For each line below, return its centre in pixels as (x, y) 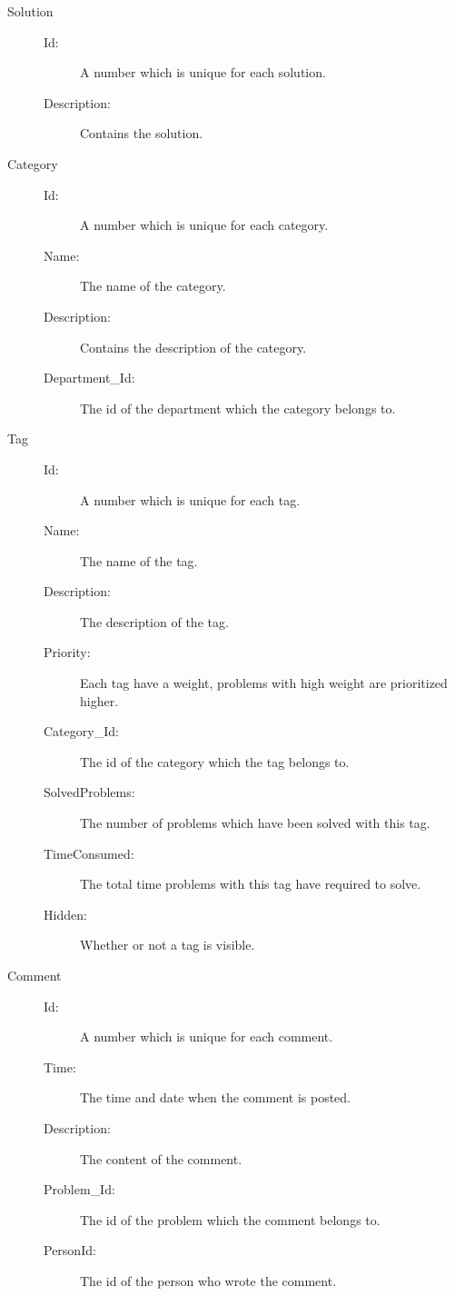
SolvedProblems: (89, 792)
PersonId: (70, 1250)
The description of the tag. (154, 621)
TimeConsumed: (89, 853)
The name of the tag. (139, 560)
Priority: (67, 652)
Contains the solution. (142, 133)
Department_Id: (89, 378)
